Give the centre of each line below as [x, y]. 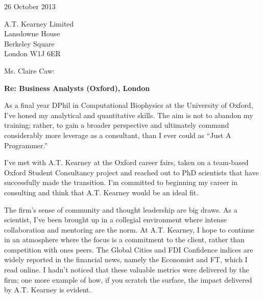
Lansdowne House [32, 33]
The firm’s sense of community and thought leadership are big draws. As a [121, 209]
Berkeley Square [29, 43]
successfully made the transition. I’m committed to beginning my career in [121, 182]
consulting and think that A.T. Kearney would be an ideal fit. [101, 192]
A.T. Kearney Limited [39, 23]
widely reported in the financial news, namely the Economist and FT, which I [126, 259]
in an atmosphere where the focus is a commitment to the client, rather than [124, 239]
